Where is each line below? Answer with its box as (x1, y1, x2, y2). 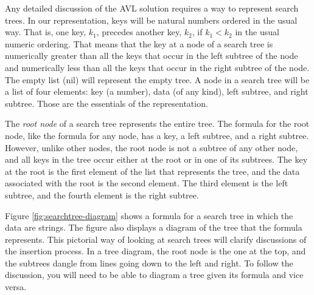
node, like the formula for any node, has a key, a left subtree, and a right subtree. (5, 129, 309, 141)
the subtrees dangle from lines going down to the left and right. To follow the (5, 256, 293, 269)
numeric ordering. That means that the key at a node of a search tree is (5, 37, 273, 50)
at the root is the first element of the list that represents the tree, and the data (5, 164, 300, 177)
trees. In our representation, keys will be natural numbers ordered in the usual (5, 13, 298, 26)
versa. (5, 280, 27, 293)
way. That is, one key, (5, 25, 86, 38)
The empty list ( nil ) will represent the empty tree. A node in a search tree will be (5, 73, 310, 86)
